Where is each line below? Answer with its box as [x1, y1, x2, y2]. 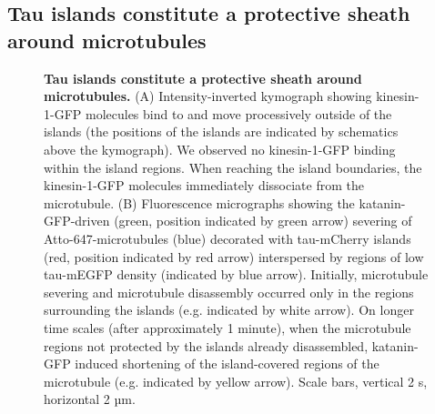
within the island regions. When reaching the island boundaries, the [44, 157, 422, 177]
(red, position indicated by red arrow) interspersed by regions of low [44, 247, 424, 266]
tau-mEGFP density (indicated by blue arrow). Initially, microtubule [44, 265, 429, 284]
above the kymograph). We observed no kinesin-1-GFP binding [44, 139, 396, 158]
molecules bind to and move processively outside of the [85, 104, 392, 123]
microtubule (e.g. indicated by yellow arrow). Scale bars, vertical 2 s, [44, 371, 428, 390]
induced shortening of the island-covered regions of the [75, 354, 379, 373]
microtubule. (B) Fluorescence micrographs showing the [44, 193, 355, 212]
